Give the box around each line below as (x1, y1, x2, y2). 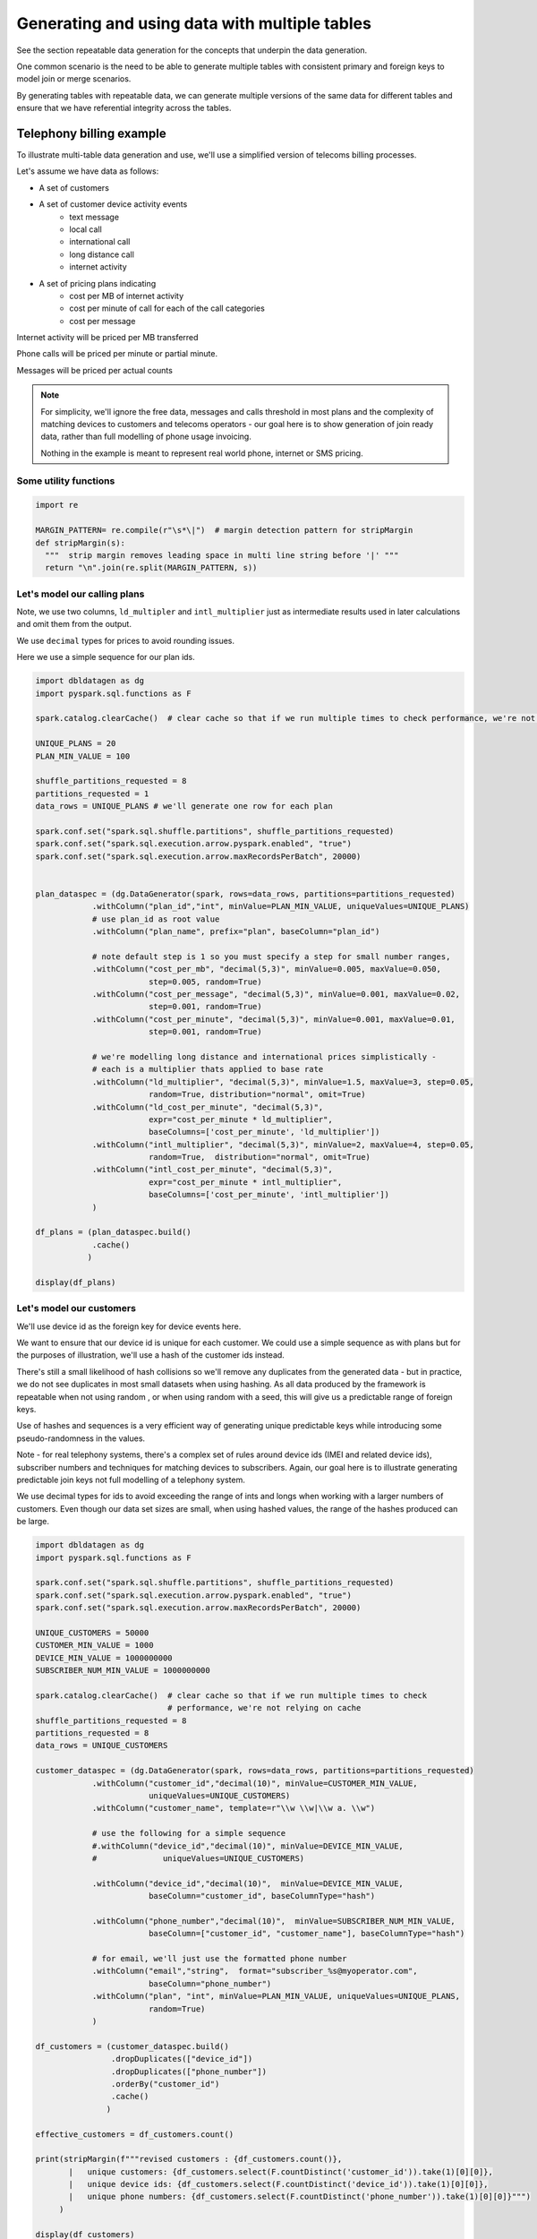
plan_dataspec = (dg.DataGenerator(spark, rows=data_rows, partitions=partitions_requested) (35, 888, 456, 899)
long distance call (69, 249, 134, 260)
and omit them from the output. (16, 619, 132, 630)
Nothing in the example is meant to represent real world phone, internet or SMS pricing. (40, 448, 363, 459)
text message (69, 211, 120, 222)
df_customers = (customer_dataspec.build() (35, 2041, 230, 2051)
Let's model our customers (16, 1302, 136, 1315)
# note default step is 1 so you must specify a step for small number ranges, (91, 951, 451, 962)
